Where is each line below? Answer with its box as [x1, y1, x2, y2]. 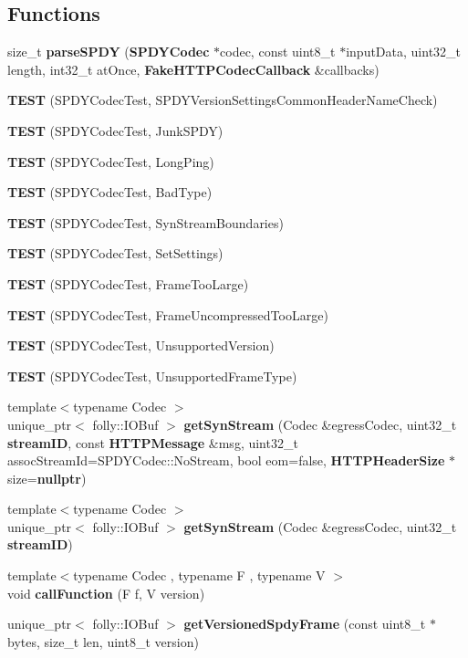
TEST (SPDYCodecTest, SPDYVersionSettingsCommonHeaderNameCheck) [7, 90, 438, 110]
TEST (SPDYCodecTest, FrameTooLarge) [7, 274, 249, 293]
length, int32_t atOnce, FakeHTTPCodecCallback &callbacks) [7, 59, 380, 78]
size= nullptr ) [7, 468, 87, 487]
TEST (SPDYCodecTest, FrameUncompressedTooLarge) [7, 305, 328, 324]
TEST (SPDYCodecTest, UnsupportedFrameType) [7, 366, 297, 385]
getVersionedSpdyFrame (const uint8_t [183, 614, 426, 633]
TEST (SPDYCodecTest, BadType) [7, 183, 213, 202]
